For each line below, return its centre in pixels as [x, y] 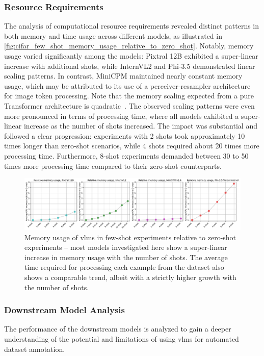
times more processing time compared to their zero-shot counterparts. [113, 166]
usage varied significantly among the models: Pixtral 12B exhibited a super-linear [131, 56]
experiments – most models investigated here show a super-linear [126, 247]
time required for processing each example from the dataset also [124, 267]
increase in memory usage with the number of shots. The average [126, 257]
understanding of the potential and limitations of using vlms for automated [122, 338]
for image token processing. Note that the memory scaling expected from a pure [129, 96]
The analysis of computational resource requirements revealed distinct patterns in [132, 26]
